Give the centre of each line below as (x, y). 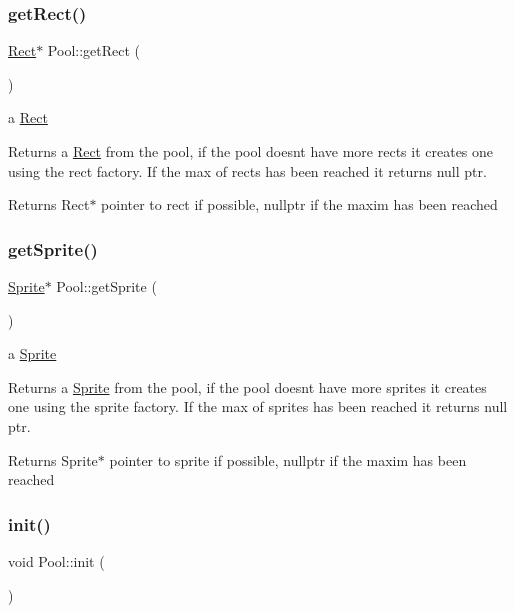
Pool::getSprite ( (106, 286)
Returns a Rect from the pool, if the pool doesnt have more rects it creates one (251, 151)
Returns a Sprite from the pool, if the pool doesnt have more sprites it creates (247, 386)
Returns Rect (49, 204)
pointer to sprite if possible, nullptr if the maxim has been (288, 459)
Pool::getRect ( (94, 50)
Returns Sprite (53, 459)
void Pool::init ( (56, 560)
